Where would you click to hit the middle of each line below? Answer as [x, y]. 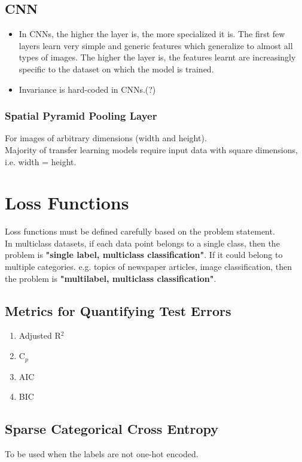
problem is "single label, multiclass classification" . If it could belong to [144, 255]
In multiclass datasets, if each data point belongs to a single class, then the [142, 243]
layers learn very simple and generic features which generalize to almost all [156, 45]
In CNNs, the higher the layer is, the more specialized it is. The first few [152, 34]
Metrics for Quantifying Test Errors [118, 310]
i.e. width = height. [41, 161]
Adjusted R [40, 335]
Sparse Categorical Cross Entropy [112, 429]
